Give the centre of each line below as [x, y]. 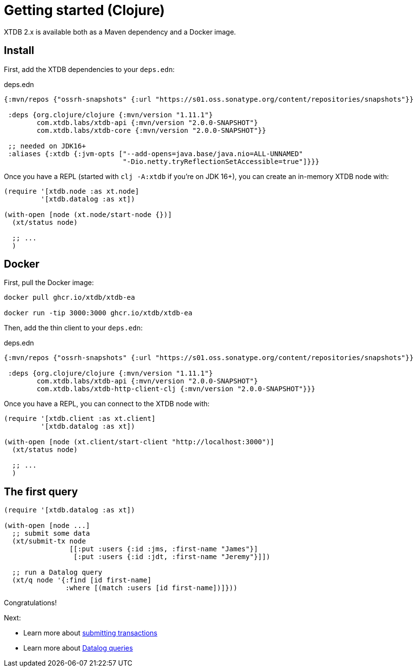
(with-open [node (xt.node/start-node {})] [88, 214]
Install [19, 51]
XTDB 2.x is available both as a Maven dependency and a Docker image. [120, 32]
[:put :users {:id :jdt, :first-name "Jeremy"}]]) [172, 557]
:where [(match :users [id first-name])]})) [151, 588]
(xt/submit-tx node [49, 541]
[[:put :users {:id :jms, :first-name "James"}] [164, 549]
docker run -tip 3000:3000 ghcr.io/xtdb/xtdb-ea [98, 313]
